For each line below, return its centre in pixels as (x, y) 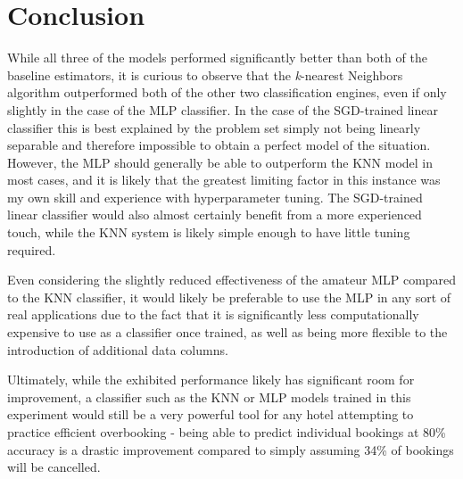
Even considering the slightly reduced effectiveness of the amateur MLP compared (232, 280)
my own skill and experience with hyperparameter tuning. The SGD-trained (215, 197)
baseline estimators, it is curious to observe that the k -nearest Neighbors (205, 74)
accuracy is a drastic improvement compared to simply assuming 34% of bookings (231, 449)
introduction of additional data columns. (118, 349)
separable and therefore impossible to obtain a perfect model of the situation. (219, 145)
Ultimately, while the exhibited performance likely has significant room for (211, 380)
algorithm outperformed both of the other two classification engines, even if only (227, 92)
